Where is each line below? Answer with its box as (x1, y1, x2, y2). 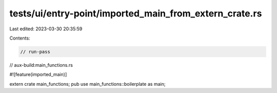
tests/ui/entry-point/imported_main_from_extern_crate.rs (9, 8, 262, 19)
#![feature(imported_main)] (9, 71, 67, 78)
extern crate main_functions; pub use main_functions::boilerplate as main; (9, 81, 166, 87)
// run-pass (20, 49, 51, 54)
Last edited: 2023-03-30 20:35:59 (9, 26, 83, 32)
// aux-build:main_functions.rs (9, 62, 73, 68)
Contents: (9, 35, 30, 41)
